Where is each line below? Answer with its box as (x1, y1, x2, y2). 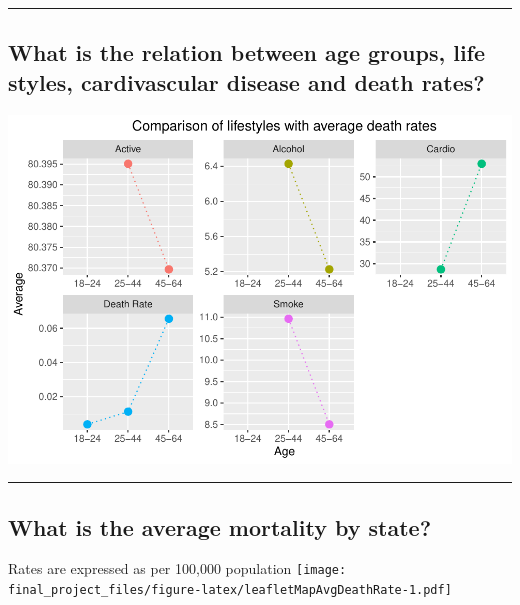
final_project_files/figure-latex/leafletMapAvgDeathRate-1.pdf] (8, 582, 452, 597)
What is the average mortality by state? (8, 511, 432, 542)
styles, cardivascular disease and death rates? (8, 66, 485, 97)
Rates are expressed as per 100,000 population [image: (8, 558, 347, 579)
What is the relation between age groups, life (8, 37, 486, 68)
